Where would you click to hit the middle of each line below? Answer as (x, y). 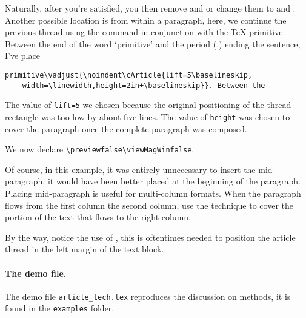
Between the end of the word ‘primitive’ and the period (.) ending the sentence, (153, 43)
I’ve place (22, 56)
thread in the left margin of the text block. (85, 249)
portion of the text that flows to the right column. (98, 217)
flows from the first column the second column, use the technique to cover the (149, 205)
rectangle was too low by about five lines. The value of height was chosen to (148, 116)
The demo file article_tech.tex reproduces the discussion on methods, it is (148, 296)
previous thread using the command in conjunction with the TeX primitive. (145, 32)
